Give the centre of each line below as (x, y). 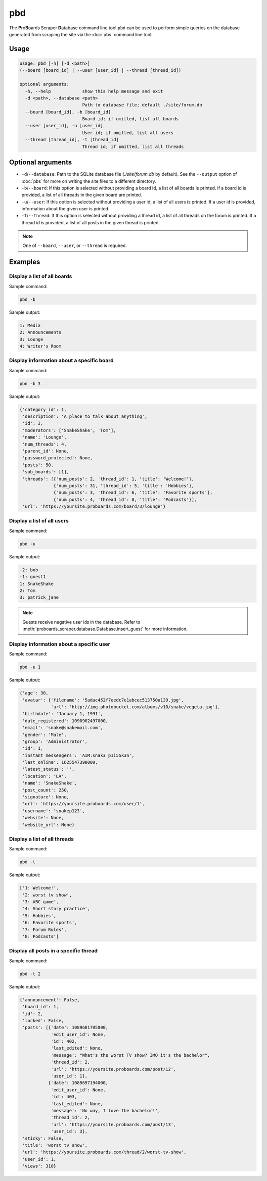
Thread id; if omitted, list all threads (133, 147)
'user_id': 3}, (69, 1132)
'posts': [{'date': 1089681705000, (66, 1028)
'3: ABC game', (41, 902)
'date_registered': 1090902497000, (66, 721)
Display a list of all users (39, 521)
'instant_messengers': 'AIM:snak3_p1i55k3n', (78, 755)
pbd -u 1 (30, 667)
